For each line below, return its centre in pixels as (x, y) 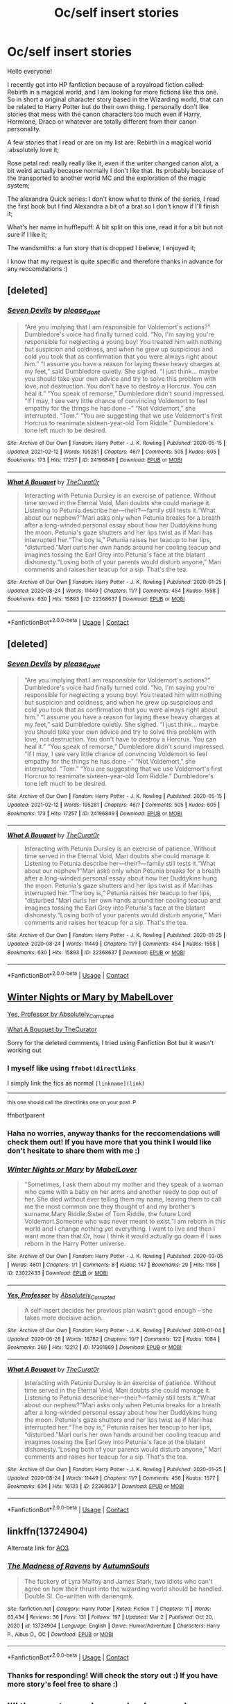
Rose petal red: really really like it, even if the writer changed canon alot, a (113, 163)
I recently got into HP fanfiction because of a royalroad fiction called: (106, 84)
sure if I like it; (27, 234)
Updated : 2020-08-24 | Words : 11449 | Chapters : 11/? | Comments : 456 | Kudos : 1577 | (113, 1478)
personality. (24, 129)
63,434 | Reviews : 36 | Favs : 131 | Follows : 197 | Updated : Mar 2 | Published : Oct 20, (110, 1617)
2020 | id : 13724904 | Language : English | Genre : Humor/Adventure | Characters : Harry (114, 1625)
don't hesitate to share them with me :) (74, 1150)
